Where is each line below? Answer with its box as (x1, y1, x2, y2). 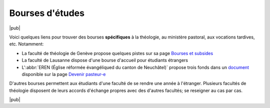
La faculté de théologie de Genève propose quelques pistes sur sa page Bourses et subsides (21, 50, 213, 56)
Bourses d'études (9, 7, 85, 18)
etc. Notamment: (9, 41, 44, 47)
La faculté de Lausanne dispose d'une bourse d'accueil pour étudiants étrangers (21, 57, 188, 63)
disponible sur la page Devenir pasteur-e (21, 71, 106, 77)
